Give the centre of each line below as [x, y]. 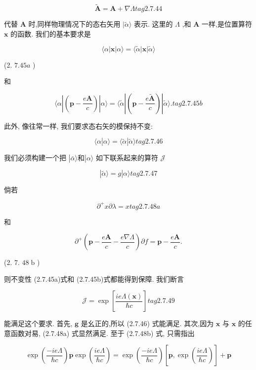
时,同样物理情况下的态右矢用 [74, 24]
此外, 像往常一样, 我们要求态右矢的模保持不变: [78, 126]
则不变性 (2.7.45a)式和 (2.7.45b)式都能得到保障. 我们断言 [94, 278]
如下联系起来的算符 [127, 158]
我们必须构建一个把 [35, 158]
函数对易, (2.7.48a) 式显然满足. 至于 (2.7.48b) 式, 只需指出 [103, 333]
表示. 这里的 [153, 24]
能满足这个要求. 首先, [38, 323]
